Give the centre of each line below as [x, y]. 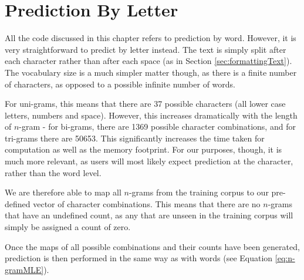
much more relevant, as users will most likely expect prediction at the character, [149, 161]
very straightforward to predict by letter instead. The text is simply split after [146, 49]
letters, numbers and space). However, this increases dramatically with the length [151, 115]
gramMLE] [24, 269]
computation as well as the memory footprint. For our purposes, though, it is [143, 149]
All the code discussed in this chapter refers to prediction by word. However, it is [151, 38]
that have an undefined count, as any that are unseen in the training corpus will [149, 215]
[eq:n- [285, 258]
